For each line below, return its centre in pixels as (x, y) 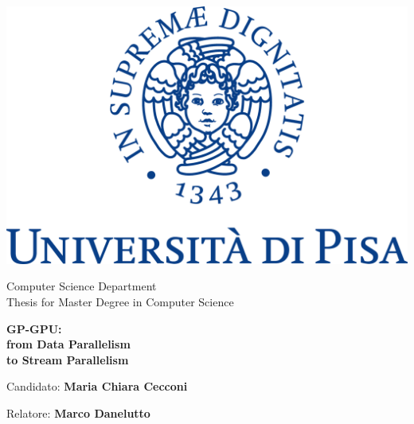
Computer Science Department (82, 286)
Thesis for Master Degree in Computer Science (120, 302)
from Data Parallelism (68, 344)
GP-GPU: (34, 328)
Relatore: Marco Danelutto (78, 413)
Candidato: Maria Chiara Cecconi (97, 386)
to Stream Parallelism (68, 359)
